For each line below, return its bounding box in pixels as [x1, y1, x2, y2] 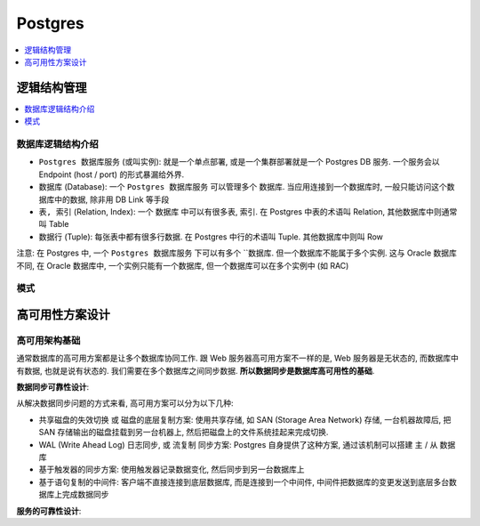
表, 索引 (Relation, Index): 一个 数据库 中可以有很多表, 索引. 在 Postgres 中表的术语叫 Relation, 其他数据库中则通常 [38, 206, 458, 217]
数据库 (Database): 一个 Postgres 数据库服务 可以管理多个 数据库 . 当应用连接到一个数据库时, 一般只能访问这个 [38, 182, 448, 192]
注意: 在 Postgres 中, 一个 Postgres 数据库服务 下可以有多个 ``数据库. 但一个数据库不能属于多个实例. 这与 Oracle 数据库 [16, 247, 458, 258]
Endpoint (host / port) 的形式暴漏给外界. [38, 169, 185, 180]
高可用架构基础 [16, 334, 81, 346]
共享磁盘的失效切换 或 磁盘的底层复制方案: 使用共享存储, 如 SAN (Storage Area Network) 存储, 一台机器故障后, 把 [38, 414, 452, 425]
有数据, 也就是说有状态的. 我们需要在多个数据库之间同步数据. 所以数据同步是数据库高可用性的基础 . [16, 365, 375, 376]
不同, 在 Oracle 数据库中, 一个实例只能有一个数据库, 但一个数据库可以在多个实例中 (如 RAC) [16, 260, 349, 271]
